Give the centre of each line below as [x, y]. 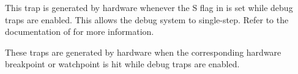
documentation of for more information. [80, 31]
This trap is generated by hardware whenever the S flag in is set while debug [149, 7]
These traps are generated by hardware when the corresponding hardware [143, 52]
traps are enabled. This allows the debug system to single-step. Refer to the [147, 19]
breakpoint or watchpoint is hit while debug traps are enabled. [122, 64]
